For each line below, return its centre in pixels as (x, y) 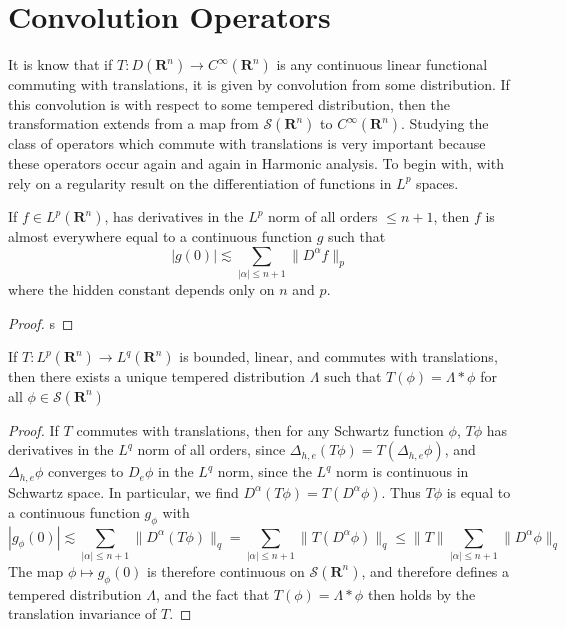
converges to (86, 471)
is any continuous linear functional (382, 64)
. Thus (401, 491)
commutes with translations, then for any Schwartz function (260, 429)
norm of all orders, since (211, 449)
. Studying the (445, 123)
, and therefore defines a (435, 570)
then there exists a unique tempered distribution (157, 376)
